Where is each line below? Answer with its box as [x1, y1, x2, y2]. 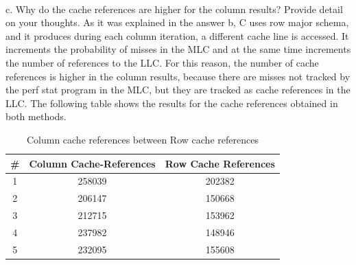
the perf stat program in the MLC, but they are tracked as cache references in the [5, 82, 351, 97]
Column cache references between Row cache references [26, 132, 259, 146]
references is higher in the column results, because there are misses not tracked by [5, 69, 351, 83]
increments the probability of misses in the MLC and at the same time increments [5, 42, 351, 56]
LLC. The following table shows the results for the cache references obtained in [5, 95, 338, 110]
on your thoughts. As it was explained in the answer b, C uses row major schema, [5, 15, 349, 30]
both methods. [5, 109, 67, 124]
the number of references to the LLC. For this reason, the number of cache [5, 55, 319, 69]
